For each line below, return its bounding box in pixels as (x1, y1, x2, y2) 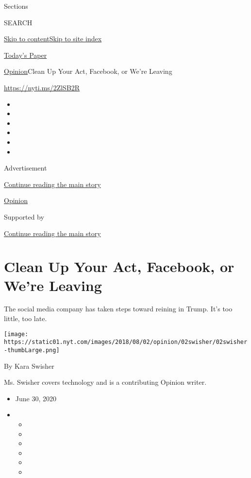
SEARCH (4, 17, 33, 27)
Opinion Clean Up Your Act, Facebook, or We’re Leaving (4, 66, 172, 76)
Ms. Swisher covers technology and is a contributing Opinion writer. (4, 377, 207, 387)
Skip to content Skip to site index (4, 34, 102, 44)
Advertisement (4, 163, 47, 173)
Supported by (4, 211, 44, 222)
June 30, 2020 (15, 393, 56, 403)
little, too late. (4, 313, 47, 323)
